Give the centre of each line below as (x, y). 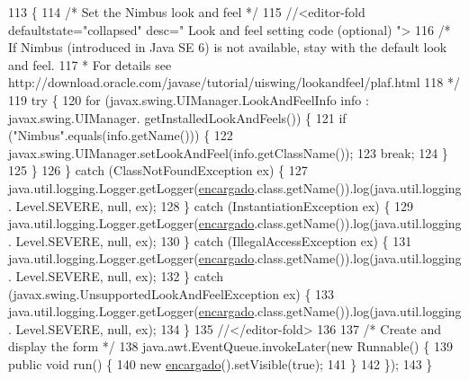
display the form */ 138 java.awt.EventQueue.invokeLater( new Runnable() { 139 (230, 346)
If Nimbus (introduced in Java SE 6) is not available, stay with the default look (228, 47)
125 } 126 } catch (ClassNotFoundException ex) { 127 (158, 170)
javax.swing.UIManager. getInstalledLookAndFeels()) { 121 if (177, 117)
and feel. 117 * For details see (90, 64)
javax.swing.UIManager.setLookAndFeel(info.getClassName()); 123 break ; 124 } (228, 152)
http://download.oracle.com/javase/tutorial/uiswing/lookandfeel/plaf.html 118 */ (234, 82)
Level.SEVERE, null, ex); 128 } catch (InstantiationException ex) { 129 (215, 205)
